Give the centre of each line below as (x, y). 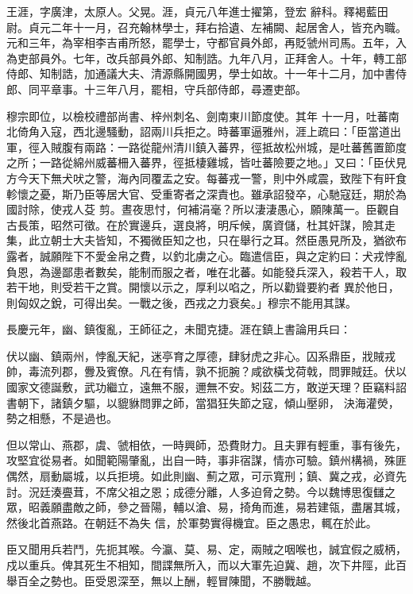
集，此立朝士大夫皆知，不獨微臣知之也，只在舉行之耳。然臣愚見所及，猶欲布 (206, 240)
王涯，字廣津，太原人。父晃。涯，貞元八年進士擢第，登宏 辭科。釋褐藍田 (197, 11)
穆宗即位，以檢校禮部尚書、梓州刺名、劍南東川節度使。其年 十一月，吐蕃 (197, 116)
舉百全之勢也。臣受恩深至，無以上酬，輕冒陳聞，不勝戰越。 (162, 580)
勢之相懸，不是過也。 (62, 418)
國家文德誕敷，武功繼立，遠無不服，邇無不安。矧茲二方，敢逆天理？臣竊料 (201, 387)
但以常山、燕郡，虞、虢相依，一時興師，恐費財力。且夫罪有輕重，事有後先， (206, 444)
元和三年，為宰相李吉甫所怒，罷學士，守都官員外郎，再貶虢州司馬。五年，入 (206, 42)
